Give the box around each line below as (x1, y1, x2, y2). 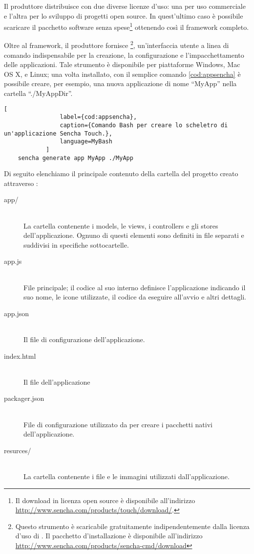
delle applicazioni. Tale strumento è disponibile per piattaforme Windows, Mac (4, 59, 240, 69)
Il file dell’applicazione (23, 376, 90, 387)
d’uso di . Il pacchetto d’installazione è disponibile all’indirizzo (15, 531, 203, 541)
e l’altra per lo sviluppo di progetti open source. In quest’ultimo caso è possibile (4, 10, 243, 21)
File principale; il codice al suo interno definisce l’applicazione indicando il (23, 282, 246, 292)
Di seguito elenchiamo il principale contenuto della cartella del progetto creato (4, 168, 238, 179)
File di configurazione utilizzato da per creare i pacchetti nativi (23, 419, 212, 429)
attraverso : (4, 178, 38, 188)
